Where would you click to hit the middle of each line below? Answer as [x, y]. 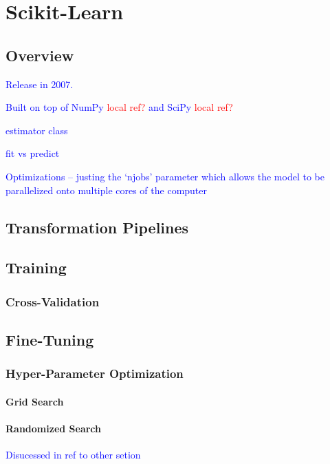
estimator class [37, 130]
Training [36, 267]
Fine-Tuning [50, 339]
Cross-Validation [53, 301]
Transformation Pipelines [97, 227]
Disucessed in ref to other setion [73, 455]
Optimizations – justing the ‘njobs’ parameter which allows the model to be [165, 176]
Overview [40, 55]
